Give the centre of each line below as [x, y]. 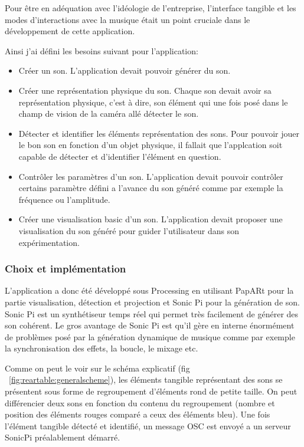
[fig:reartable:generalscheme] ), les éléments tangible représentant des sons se [146, 379]
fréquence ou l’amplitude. [64, 199]
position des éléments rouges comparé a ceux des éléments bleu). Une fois [138, 414]
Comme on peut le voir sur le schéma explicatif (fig [97, 368]
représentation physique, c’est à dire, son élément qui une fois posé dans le [153, 102]
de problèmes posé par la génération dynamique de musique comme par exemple [150, 336]
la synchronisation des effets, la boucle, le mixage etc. [102, 348]
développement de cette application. [70, 31]
